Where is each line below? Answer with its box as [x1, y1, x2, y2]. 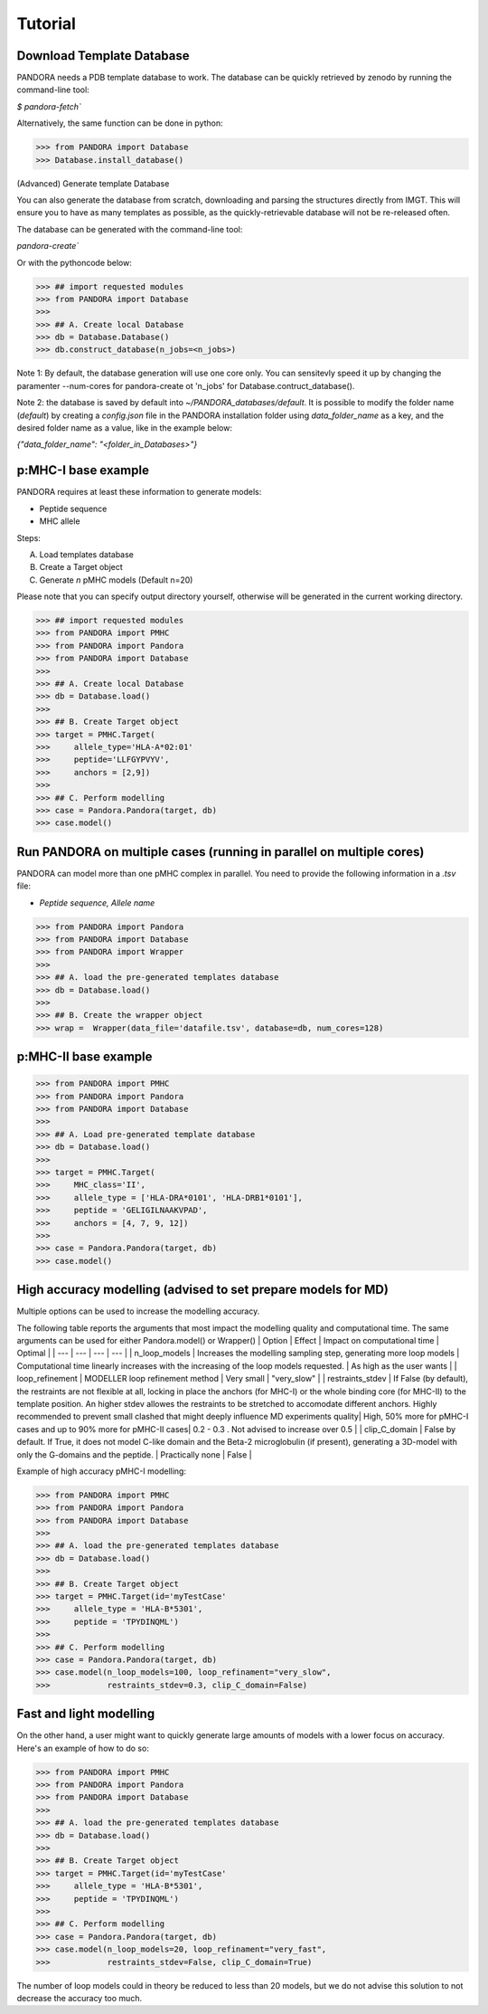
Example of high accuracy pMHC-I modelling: [16, 1466, 187, 1477]
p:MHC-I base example [16, 462, 149, 479]
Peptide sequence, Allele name [39, 897, 155, 908]
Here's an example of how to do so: [16, 1743, 149, 1753]
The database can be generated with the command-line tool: [16, 223, 243, 234]
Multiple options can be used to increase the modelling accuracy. [16, 1306, 260, 1316]
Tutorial [16, 14, 77, 33]
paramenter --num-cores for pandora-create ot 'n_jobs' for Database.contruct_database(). [16, 380, 355, 391]
